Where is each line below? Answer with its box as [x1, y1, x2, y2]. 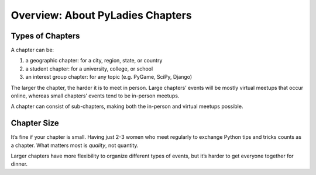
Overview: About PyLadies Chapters [11, 9, 193, 22]
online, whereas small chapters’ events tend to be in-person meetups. [11, 92, 180, 99]
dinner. [11, 160, 28, 167]
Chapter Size [11, 118, 60, 128]
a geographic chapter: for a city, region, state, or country [25, 57, 163, 64]
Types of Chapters [11, 31, 80, 41]
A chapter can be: [11, 47, 54, 54]
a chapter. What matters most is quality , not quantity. [11, 142, 139, 149]
